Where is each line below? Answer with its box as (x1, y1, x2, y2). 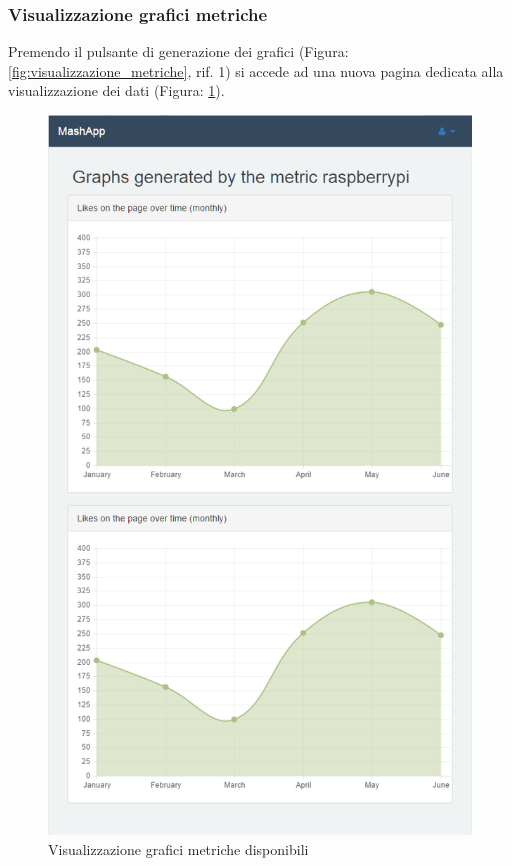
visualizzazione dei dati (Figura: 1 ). (8, 80, 225, 101)
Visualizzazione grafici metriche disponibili (48, 838, 309, 859)
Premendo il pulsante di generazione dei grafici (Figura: (8, 41, 349, 62)
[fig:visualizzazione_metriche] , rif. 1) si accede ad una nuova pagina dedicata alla (8, 60, 504, 81)
